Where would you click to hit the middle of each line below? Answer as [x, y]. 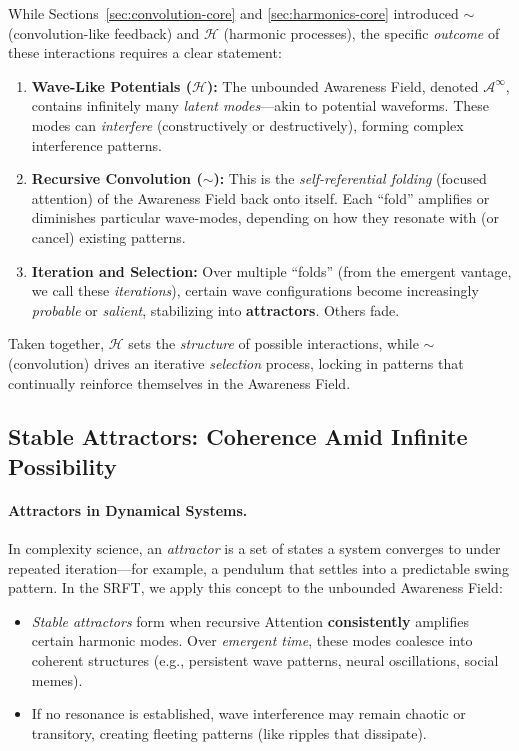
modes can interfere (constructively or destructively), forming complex [247, 124]
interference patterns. [96, 144]
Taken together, [56, 343]
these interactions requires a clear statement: [145, 52]
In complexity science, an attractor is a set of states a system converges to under [254, 548]
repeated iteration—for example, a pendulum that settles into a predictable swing [258, 567]
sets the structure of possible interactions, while [273, 343]
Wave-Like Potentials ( [111, 85]
